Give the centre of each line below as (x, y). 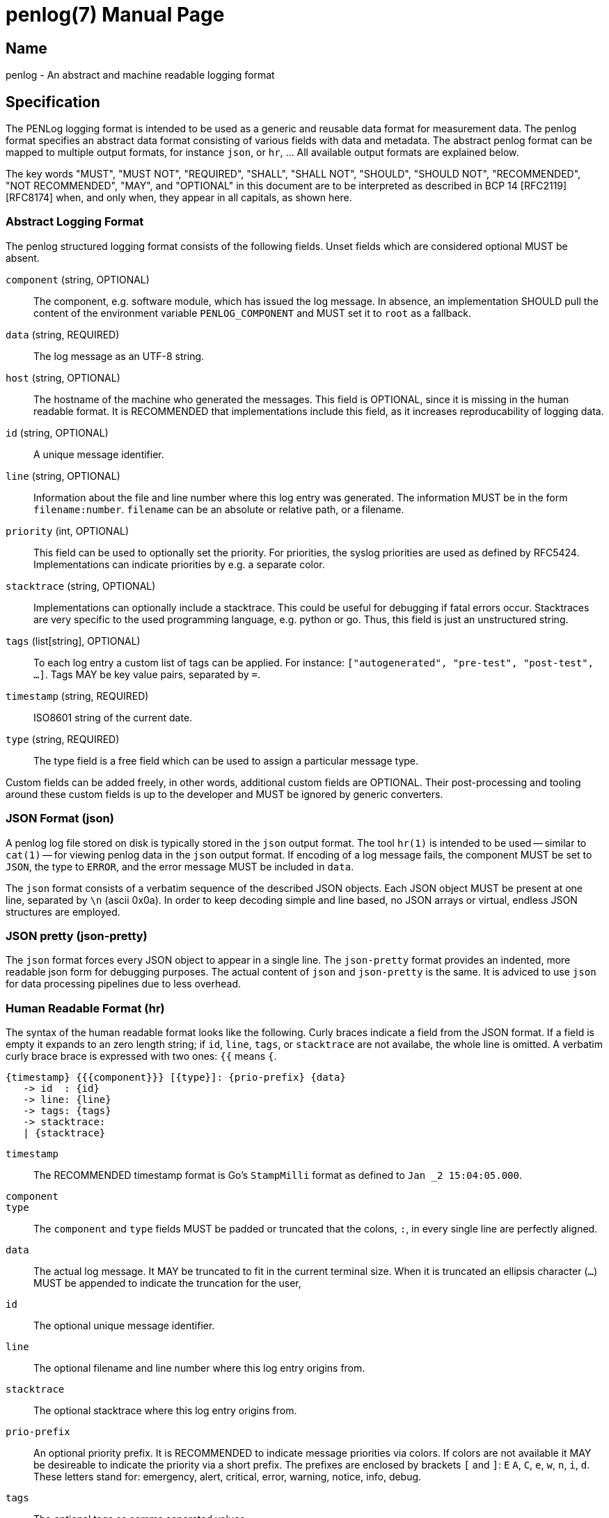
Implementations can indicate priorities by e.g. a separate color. (179, 564)
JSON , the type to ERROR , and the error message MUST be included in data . (180, 866)
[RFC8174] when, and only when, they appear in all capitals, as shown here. (179, 198)
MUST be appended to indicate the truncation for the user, (167, 1283)
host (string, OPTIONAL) (63, 377)
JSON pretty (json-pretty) (77, 936)
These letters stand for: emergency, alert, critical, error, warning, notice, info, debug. (228, 1477)
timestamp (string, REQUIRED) (77, 696)
